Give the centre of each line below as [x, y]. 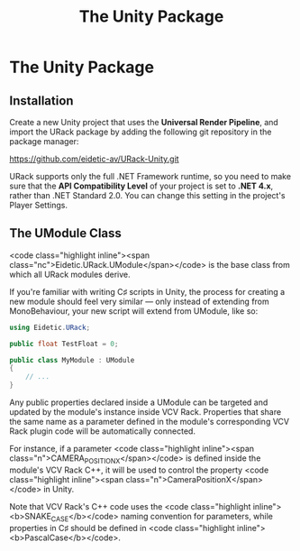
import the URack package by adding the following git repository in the [141, 132]
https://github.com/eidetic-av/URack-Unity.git [94, 159]
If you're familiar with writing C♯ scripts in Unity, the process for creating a [147, 291]
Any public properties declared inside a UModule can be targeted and [139, 402]
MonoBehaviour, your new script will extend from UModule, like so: [134, 311]
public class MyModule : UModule [72, 360]
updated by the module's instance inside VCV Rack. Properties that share [145, 412]
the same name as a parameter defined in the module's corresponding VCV [150, 422]
